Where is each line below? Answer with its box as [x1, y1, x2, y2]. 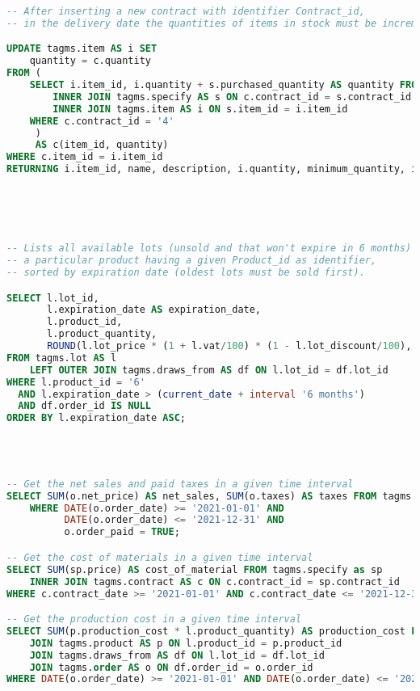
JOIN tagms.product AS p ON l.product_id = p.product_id [29, 637, 342, 649]
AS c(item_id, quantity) [35, 139, 169, 151]
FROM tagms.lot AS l [6, 352, 117, 364]
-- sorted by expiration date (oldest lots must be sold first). [6, 267, 365, 279]
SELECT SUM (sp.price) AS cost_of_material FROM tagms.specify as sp [6, 563, 383, 575]
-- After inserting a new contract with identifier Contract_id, [6, 6, 365, 17]
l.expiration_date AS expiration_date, [47, 304, 262, 316]
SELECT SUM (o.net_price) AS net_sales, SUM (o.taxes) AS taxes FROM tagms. [6, 490, 418, 502]
